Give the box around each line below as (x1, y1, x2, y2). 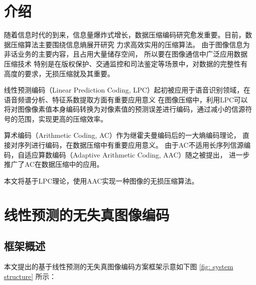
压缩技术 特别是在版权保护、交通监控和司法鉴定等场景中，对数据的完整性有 (4, 58, 248, 68)
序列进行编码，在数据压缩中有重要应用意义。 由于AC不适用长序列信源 (17, 140, 244, 150)
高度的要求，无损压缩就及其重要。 (4, 68, 114, 78)
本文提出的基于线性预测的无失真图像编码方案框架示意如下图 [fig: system (4, 261, 233, 272)
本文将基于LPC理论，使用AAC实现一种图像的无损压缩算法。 (4, 175, 199, 186)
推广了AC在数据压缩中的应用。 (4, 159, 104, 169)
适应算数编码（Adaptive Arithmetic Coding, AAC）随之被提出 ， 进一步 (24, 149, 250, 159)
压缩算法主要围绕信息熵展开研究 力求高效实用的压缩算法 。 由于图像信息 (10, 39, 243, 49)
